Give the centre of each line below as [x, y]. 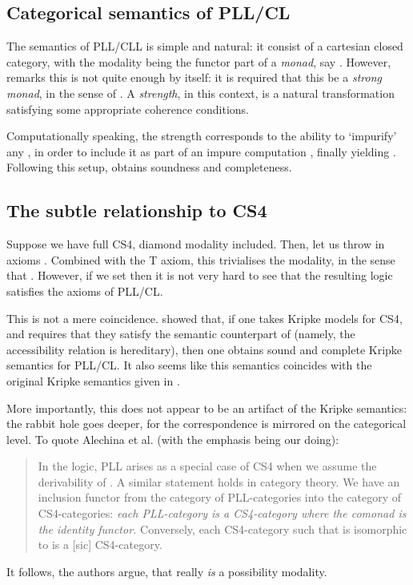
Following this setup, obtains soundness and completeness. [149, 167]
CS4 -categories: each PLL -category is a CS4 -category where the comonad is [222, 513]
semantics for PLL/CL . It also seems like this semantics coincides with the [189, 365]
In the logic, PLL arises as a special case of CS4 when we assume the [207, 466]
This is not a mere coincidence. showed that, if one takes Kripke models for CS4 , [204, 318]
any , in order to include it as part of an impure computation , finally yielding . [201, 151]
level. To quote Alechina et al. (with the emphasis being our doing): [173, 439]
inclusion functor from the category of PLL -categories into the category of [220, 497]
